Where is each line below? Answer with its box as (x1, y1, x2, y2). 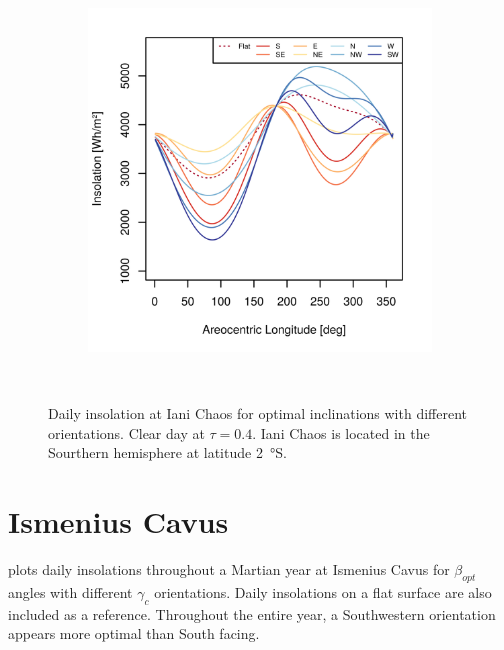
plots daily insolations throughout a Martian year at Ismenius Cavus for (8, 559, 450, 580)
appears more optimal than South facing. (8, 623, 260, 644)
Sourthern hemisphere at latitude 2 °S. (48, 442, 287, 463)
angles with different (8, 581, 133, 602)
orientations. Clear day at (48, 422, 205, 443)
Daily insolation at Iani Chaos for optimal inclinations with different (48, 403, 467, 424)
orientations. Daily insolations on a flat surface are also (154, 581, 492, 602)
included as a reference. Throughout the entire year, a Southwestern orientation (8, 603, 496, 624)
